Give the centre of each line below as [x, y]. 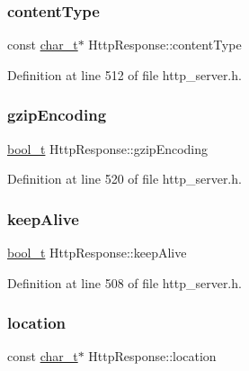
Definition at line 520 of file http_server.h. [124, 179]
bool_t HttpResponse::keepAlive [97, 253]
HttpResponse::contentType [165, 45]
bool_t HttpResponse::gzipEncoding [108, 148]
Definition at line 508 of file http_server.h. [124, 282]
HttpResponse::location [152, 356]
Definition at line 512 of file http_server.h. [124, 74]
